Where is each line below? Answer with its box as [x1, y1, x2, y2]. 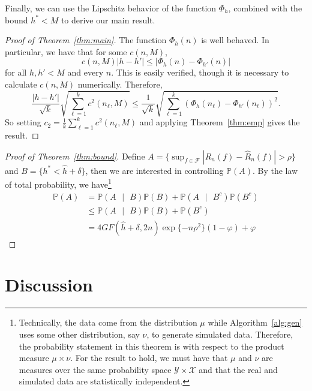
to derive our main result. [61, 13, 155, 26]
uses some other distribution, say [19, 327, 140, 340]
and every [67, 66, 104, 79]
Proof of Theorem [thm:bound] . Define [5, 149, 145, 162]
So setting [5, 116, 41, 128]
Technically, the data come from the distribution [19, 316, 197, 329]
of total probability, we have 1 [5, 176, 112, 190]
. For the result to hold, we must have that [70, 351, 228, 364]
